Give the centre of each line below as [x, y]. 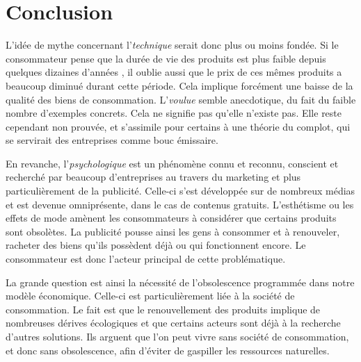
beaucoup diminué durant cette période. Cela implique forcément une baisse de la [179, 85]
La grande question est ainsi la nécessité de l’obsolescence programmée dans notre [180, 282]
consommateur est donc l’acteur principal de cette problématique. [146, 259]
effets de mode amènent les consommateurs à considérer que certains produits [171, 218]
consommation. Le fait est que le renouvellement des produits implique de [163, 309]
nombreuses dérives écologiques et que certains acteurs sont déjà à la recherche [173, 323]
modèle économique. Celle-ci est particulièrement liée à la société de [150, 296]
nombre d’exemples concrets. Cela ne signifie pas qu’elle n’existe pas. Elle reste [174, 113]
